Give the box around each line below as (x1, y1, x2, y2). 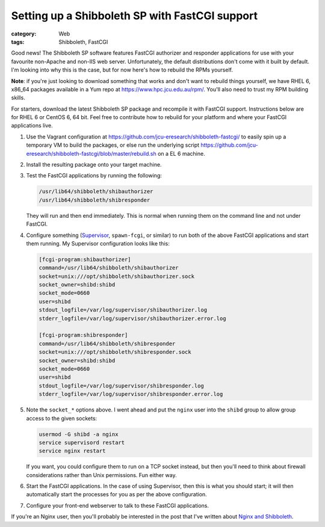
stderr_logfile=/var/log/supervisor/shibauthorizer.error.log (39, 315, 226, 322)
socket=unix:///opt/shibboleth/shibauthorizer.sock (39, 273, 195, 280)
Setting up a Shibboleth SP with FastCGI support (11, 9, 258, 22)
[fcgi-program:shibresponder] (39, 331, 128, 339)
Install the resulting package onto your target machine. (26, 161, 162, 168)
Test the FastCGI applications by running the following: (26, 172, 162, 179)
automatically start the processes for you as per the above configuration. (26, 491, 207, 498)
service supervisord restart (39, 439, 125, 446)
